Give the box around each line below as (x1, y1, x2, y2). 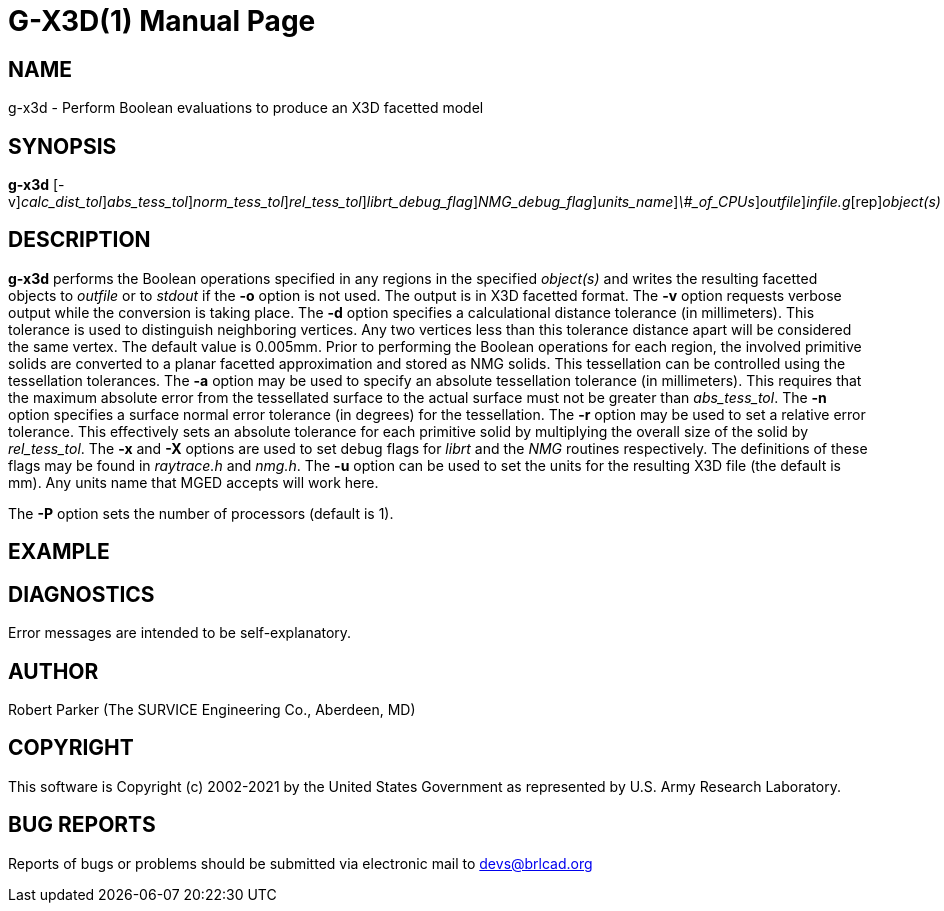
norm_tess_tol (193, 193, 284, 211)
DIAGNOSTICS (8, 581, 155, 607)
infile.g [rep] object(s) (806, 193, 941, 211)
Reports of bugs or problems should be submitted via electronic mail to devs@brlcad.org (8, 854, 593, 872)
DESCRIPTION (8, 227, 151, 253)
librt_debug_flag (366, 193, 473, 211)
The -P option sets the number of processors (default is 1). (8, 504, 394, 522)
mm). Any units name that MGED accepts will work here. (8, 473, 379, 491)
